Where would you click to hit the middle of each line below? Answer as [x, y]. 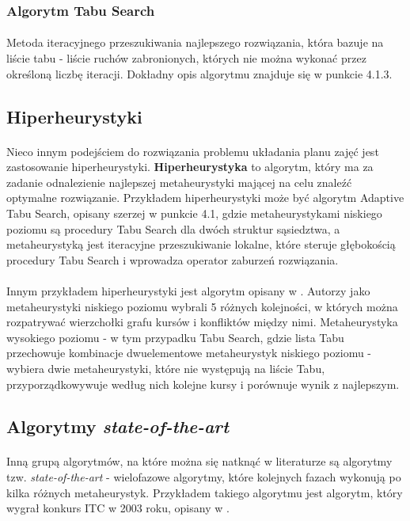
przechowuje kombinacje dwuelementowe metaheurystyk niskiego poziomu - [189, 353]
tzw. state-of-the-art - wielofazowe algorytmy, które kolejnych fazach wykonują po [204, 477]
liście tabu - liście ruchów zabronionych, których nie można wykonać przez [186, 58]
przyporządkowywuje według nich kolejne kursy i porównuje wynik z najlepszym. [203, 384]
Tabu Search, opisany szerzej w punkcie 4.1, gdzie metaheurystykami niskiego [194, 213]
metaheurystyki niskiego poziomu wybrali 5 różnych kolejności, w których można [202, 306]
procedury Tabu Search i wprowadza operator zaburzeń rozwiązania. [173, 259]
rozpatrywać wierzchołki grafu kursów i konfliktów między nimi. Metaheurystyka [202, 322]
